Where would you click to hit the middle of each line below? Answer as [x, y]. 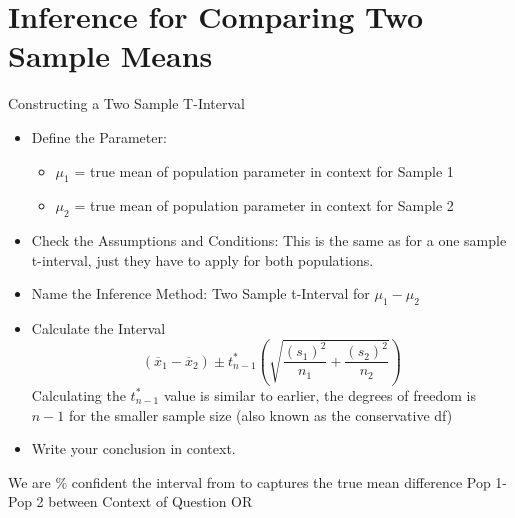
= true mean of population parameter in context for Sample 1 [264, 170]
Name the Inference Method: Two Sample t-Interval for [200, 293]
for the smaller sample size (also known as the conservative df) [260, 414]
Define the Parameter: [99, 136]
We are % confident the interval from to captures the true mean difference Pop [249, 481]
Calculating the [78, 394]
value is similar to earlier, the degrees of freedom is [319, 394]
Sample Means [110, 55]
